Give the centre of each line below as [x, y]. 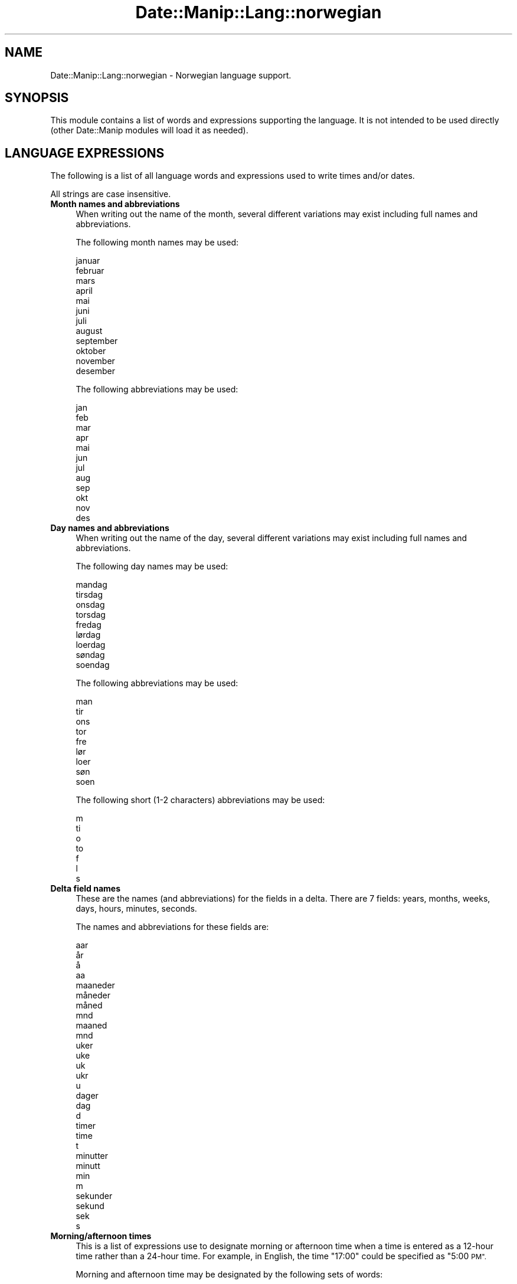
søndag [90, 655]
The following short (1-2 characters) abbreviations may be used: [200, 800]
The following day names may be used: [152, 566]
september [97, 341]
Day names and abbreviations [110, 528]
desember [95, 371]
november [95, 361]
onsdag [90, 605]
